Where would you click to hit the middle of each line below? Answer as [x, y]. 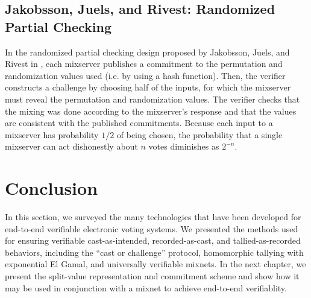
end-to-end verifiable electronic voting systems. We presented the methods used [152, 228]
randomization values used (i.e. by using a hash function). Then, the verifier [145, 75]
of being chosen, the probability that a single [199, 134]
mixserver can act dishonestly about [71, 146]
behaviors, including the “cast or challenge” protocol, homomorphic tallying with [154, 252]
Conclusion [52, 188]
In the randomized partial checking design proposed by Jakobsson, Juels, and [147, 52]
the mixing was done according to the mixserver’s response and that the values [151, 111]
